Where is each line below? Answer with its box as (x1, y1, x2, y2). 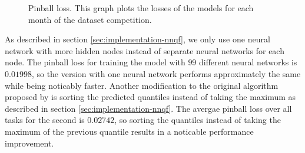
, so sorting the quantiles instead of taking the (114, 114, 281, 126)
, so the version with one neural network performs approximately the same (31, 67, 301, 79)
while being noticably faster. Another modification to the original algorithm (5, 79, 279, 91)
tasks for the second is (5, 114, 85, 126)
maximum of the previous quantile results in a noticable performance (5, 125, 254, 137)
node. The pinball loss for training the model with (5, 56, 185, 68)
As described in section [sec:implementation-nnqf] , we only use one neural (5, 33, 270, 45)
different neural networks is (199, 56, 297, 68)
